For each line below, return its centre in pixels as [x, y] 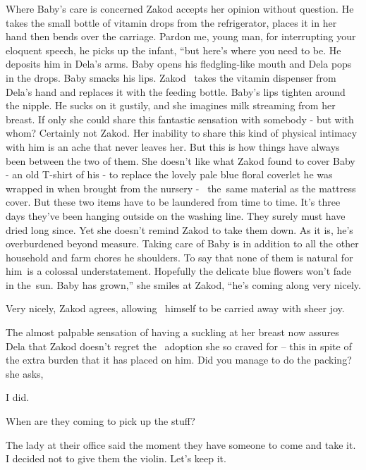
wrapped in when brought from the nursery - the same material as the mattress [181, 188]
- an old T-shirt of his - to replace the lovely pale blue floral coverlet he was [169, 174]
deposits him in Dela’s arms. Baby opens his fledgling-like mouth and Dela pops [179, 64]
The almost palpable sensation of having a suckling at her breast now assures [172, 332]
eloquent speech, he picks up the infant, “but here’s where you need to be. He [173, 50]
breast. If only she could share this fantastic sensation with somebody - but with [180, 119]
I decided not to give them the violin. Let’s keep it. [116, 458]
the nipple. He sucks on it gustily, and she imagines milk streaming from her [171, 105]
